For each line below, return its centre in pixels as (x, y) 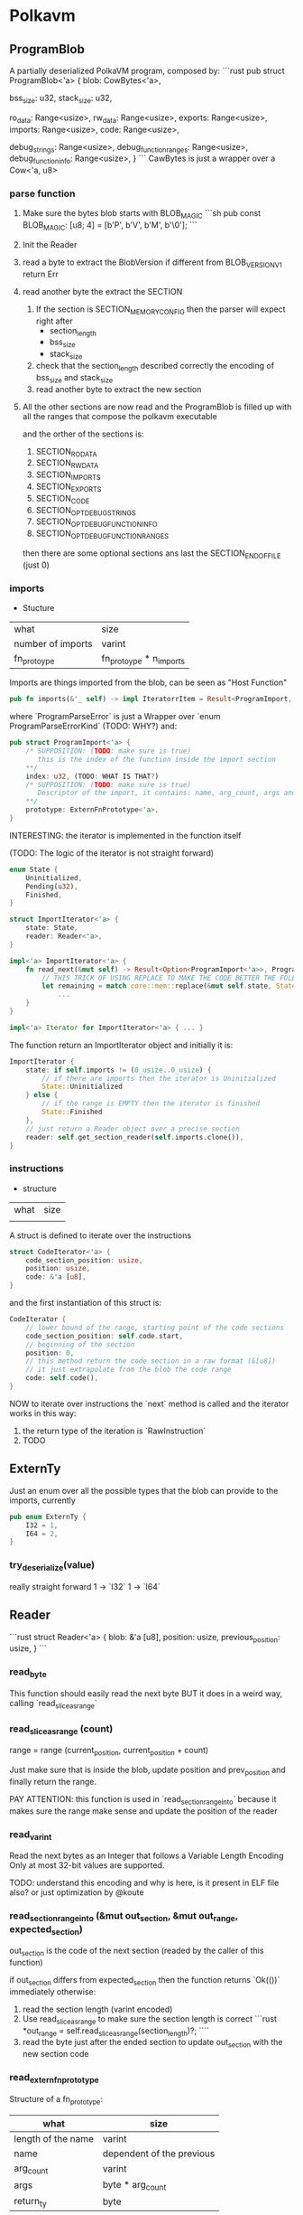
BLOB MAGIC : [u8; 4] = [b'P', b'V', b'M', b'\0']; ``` (110, 226)
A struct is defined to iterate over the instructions (101, 1235)
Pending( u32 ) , (52, 887)
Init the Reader (50, 245)
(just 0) (36, 565)
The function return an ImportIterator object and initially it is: (121, 1045)
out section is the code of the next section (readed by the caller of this (137, 1951)
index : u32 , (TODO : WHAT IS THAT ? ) (92, 776)
